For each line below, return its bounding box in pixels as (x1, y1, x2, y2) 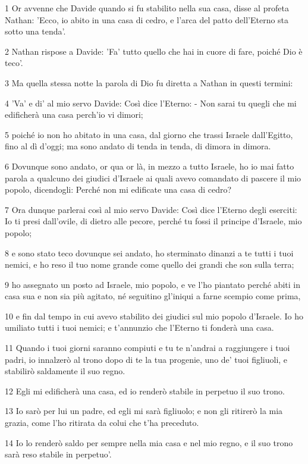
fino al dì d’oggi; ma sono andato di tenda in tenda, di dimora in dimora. (5, 140, 271, 152)
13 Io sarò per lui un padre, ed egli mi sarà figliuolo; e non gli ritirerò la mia (5, 405, 283, 417)
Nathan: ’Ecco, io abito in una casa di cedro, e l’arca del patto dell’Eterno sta (5, 13, 289, 26)
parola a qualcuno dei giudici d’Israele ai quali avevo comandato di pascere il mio (5, 171, 301, 184)
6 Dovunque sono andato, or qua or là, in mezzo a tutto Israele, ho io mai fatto (5, 159, 294, 172)
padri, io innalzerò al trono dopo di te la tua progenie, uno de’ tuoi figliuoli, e (5, 353, 288, 365)
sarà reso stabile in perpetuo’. (5, 448, 112, 460)
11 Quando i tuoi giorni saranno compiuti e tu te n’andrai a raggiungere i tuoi (5, 341, 290, 354)
